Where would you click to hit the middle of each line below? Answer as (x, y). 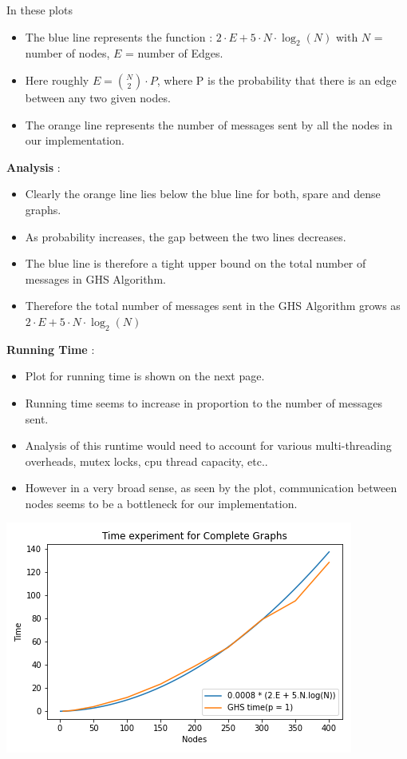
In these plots (40, 10)
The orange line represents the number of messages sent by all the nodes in (209, 124)
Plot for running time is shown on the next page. (145, 376)
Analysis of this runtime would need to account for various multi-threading (208, 445)
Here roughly (57, 79)
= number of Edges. (174, 53)
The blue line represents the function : (119, 36)
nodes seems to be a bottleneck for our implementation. (161, 503)
